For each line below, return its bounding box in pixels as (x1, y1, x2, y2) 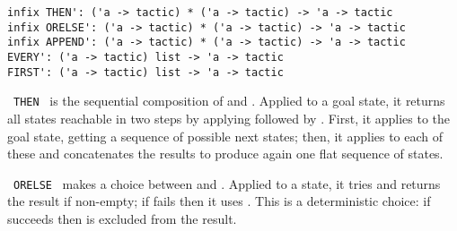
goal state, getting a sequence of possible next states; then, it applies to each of (7, 126, 444, 145)
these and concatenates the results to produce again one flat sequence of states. (7, 144, 444, 163)
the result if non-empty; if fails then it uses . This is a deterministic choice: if (7, 192, 431, 210)
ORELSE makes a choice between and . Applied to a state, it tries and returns (13, 174, 441, 192)
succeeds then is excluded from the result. (7, 209, 237, 227)
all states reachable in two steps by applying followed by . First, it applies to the (7, 108, 451, 127)
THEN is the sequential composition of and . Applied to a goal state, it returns (13, 91, 445, 110)
